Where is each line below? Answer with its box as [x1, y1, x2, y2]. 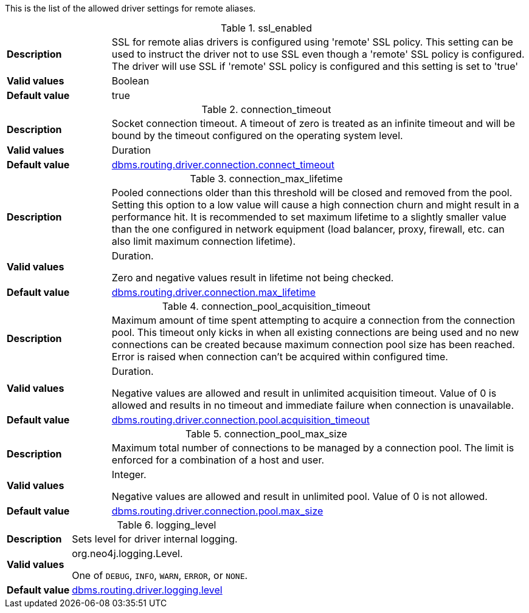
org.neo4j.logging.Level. [72, 547, 183, 560]
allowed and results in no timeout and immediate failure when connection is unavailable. [111, 399, 514, 411]
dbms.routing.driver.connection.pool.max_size [111, 505, 323, 517]
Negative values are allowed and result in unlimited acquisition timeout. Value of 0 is [111, 387, 497, 399]
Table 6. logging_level [117, 519, 216, 531]
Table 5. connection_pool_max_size [185, 428, 347, 440]
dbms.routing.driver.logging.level [72, 584, 223, 596]
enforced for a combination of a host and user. [111, 454, 325, 466]
